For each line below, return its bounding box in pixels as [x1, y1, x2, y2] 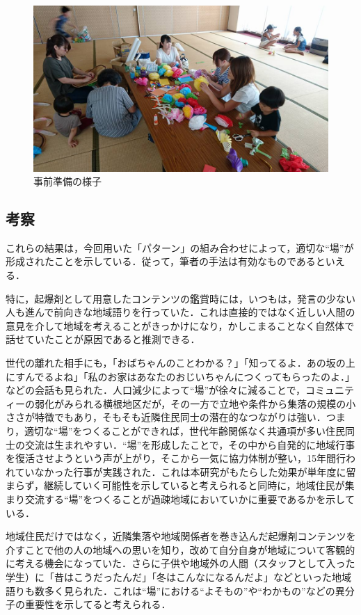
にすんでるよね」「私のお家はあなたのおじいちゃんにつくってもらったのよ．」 [6, 369, 355, 383]
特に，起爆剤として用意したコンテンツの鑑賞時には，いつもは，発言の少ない [6, 291, 355, 305]
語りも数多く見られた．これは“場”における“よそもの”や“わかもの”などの [6, 583, 335, 598]
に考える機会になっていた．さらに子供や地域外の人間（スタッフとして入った [6, 556, 355, 570]
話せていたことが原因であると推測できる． [6, 332, 200, 346]
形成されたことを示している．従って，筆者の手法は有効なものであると [6, 254, 326, 269]
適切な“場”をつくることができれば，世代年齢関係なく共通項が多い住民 [24, 424, 345, 438]
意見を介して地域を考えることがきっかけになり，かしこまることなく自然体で [6, 318, 355, 333]
